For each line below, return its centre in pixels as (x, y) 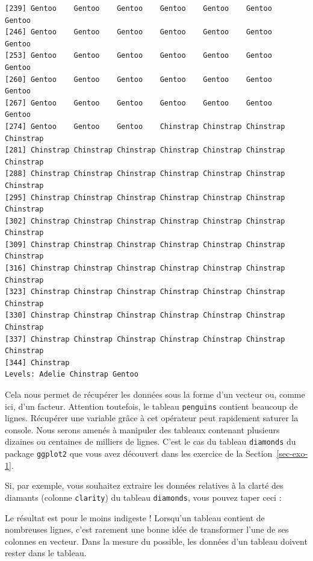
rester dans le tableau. (46, 553)
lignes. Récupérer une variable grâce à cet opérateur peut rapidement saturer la (152, 418)
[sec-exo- (292, 453)
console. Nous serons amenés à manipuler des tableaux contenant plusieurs (142, 429)
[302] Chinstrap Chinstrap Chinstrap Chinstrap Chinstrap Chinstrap (145, 221)
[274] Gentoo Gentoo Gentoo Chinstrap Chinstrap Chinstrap (145, 126)
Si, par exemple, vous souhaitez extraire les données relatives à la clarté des (144, 485)
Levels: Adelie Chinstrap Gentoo (72, 375)
